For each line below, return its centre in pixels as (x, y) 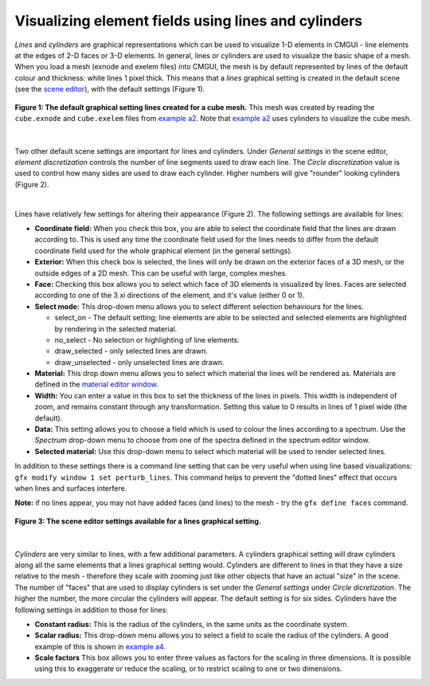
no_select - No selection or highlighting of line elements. (147, 339)
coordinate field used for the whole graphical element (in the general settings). (164, 250)
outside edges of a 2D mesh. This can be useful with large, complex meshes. (161, 273)
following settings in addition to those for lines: (92, 610)
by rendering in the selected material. (116, 329)
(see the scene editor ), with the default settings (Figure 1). (110, 89)
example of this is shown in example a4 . (100, 646)
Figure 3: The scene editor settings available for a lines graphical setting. (138, 521)
